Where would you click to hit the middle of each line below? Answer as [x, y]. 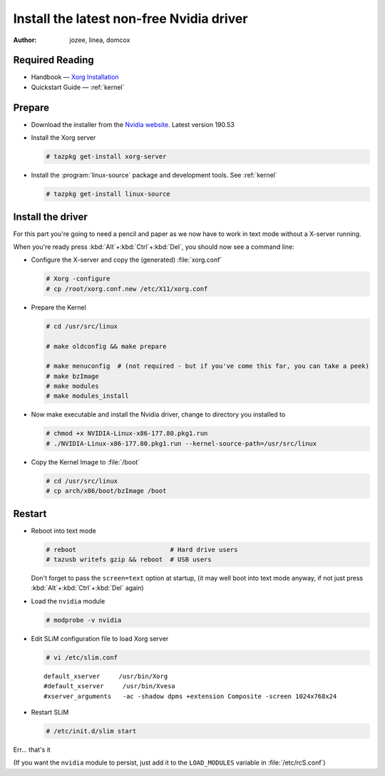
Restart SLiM [50, 712]
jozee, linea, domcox [100, 40]
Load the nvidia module [68, 601]
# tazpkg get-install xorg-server [106, 157]
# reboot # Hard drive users [142, 550]
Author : [25, 40]
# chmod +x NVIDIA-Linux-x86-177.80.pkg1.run [127, 434]
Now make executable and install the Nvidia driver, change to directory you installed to [158, 414]
